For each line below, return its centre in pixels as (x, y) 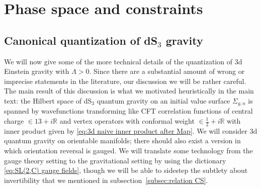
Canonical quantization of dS (81, 40)
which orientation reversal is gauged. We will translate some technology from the (128, 151)
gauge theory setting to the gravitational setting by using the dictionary (115, 160)
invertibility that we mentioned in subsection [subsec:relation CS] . (106, 180)
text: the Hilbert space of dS (48, 100)
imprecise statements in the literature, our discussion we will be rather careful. (125, 81)
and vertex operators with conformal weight (127, 121)
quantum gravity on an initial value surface (163, 100)
